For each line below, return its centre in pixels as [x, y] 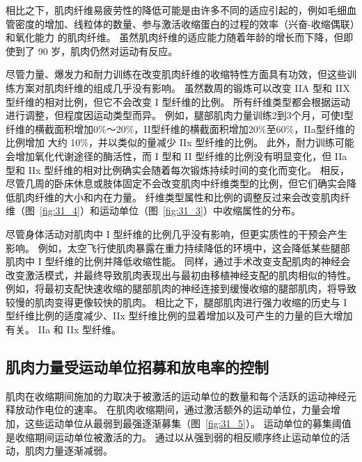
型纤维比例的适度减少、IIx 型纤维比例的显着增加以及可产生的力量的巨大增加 [179, 316]
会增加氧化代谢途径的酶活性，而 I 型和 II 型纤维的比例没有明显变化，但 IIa [176, 156]
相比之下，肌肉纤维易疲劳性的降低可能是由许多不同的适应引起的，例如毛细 [176, 10]
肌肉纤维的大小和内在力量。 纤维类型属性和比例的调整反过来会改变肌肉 [178, 197]
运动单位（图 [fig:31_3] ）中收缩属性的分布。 [200, 210]
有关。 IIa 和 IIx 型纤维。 [64, 329]
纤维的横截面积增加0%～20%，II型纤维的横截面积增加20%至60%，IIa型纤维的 [180, 128]
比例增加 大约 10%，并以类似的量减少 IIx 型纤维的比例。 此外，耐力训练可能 [180, 142]
